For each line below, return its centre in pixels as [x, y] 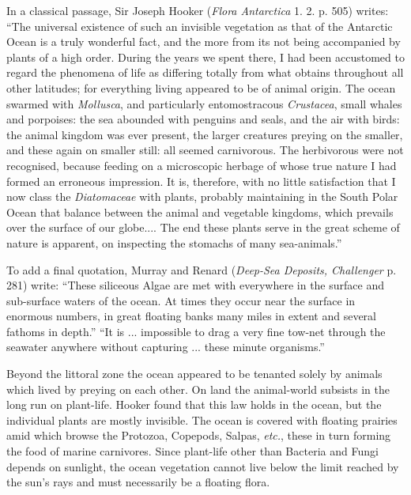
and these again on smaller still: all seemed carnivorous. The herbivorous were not [205, 150]
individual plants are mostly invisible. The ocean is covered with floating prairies [202, 419]
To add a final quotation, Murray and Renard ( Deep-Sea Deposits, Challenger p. [202, 269]
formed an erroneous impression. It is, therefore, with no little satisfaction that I [201, 181]
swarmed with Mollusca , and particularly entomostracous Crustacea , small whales [204, 103]
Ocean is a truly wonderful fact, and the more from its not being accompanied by [204, 42]
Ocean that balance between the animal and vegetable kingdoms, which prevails [200, 212]
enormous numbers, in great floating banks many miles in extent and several [191, 316]
